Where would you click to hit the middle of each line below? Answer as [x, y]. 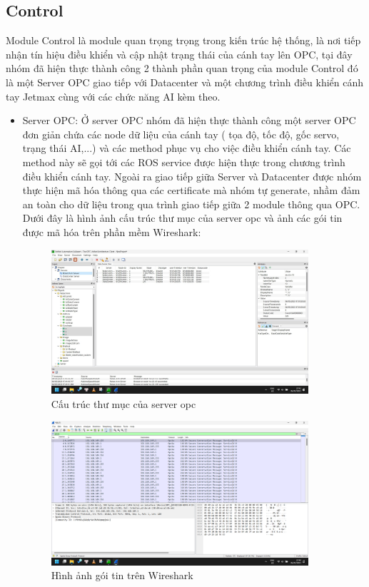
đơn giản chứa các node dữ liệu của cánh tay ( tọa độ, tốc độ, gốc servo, [181, 134]
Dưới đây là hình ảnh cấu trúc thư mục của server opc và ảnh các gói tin [182, 218]
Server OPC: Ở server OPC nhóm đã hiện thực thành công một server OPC [189, 120]
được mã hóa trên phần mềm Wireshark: [112, 231]
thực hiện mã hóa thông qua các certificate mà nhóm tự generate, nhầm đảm [191, 190]
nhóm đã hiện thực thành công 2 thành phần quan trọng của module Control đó [182, 68]
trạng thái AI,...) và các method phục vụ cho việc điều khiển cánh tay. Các [187, 148]
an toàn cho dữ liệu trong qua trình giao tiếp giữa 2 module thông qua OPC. [191, 204]
